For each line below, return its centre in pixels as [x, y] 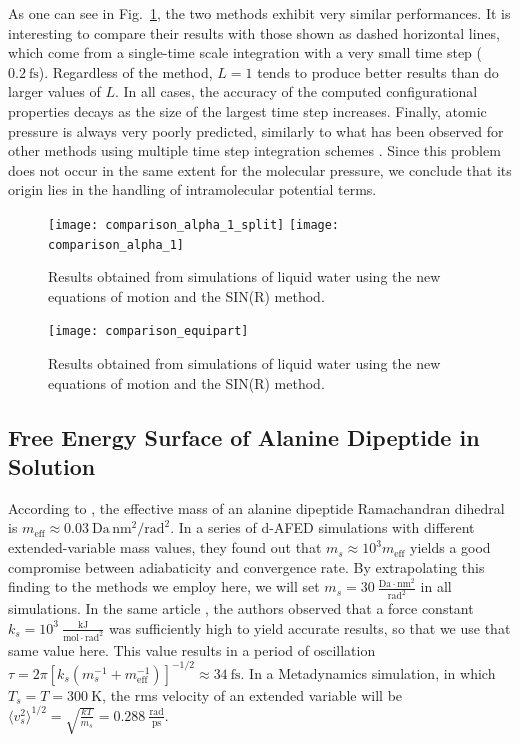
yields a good [450, 547]
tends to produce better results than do [378, 71]
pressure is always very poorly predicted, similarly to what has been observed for [256, 130]
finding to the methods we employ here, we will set [164, 586]
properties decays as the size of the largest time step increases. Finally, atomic [247, 110]
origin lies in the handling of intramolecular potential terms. [192, 189]
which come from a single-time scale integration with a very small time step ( [245, 52]
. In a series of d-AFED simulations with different [322, 527]
